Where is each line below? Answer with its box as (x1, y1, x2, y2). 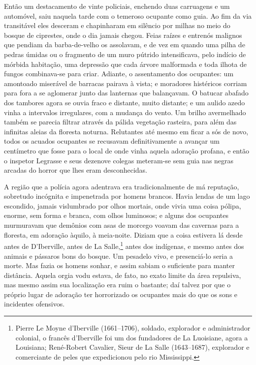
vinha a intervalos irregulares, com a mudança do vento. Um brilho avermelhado (4, 107, 246, 117)
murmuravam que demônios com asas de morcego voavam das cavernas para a (4, 220, 239, 230)
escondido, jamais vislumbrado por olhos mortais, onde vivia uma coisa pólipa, (4, 200, 241, 211)
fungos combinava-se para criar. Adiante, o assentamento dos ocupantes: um (4, 68, 234, 79)
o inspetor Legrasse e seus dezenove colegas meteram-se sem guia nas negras (4, 155, 234, 165)
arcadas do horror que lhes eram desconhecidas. (4, 165, 147, 175)
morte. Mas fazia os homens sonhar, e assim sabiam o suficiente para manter (4, 260, 235, 271)
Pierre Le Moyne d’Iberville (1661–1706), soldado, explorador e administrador (15, 323, 251, 333)
